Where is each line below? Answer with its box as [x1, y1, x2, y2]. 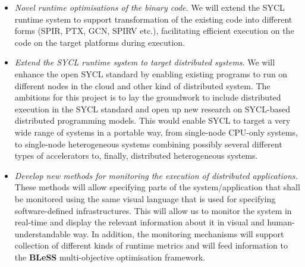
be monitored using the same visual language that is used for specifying [14, 192, 276, 205]
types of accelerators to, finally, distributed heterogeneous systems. [14, 149, 258, 162]
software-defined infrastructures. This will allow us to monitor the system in [14, 204, 292, 216]
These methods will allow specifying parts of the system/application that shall [14, 181, 300, 193]
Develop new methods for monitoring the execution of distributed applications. [14, 169, 298, 181]
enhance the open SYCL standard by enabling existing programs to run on [14, 67, 288, 80]
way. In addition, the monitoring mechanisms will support [73, 227, 284, 240]
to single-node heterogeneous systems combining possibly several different [14, 137, 282, 150]
